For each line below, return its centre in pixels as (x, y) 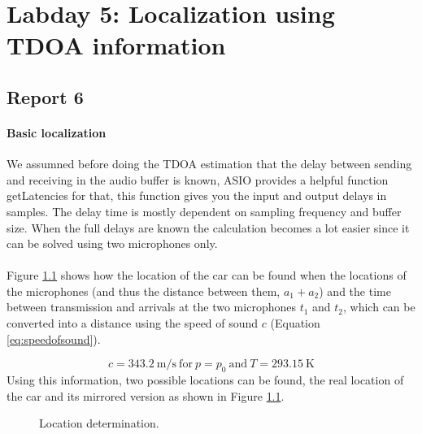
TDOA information (116, 45)
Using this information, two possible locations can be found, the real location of (205, 380)
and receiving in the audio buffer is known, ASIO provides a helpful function (198, 179)
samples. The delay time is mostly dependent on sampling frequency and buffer (204, 211)
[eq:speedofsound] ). (54, 339)
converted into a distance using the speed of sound (133, 323)
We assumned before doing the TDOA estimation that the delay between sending (209, 164)
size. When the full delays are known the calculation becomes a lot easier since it (208, 227)
